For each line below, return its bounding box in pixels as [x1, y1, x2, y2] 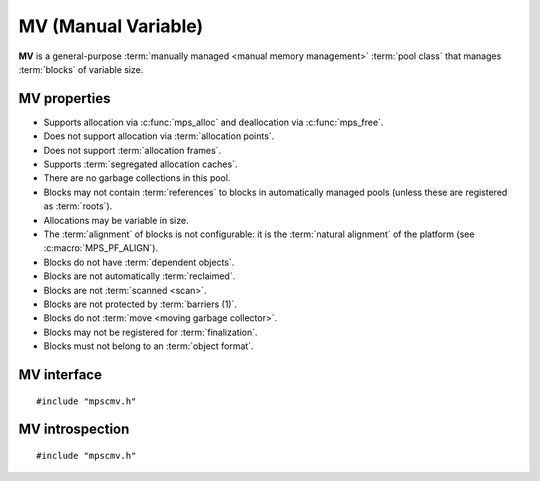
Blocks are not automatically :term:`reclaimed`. [43, 270, 236, 282]
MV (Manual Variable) [18, 15, 204, 37]
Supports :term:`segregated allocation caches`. [43, 158, 238, 170]
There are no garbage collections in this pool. [43, 172, 231, 184]
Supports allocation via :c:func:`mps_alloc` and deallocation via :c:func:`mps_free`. [43, 116, 384, 128]
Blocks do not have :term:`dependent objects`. [43, 256, 235, 268]
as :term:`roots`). [43, 200, 113, 212]
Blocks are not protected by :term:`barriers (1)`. [43, 298, 237, 310]
